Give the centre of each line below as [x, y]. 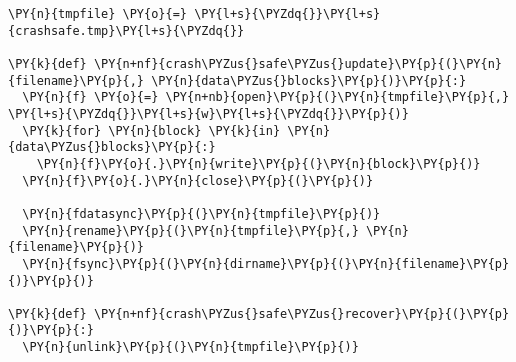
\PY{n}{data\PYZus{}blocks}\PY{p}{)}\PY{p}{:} [309, 80]
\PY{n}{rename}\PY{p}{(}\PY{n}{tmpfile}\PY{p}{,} [190, 230]
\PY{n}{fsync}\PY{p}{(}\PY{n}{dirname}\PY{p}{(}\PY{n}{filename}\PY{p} [266, 263]
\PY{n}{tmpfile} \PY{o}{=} [97, 14]
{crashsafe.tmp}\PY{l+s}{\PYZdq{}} [126, 30]
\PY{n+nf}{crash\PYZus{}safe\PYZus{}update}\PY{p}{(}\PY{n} [297, 63]
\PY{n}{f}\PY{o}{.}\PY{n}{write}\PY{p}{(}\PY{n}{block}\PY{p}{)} [258, 163]
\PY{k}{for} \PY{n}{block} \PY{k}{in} [151, 130]
